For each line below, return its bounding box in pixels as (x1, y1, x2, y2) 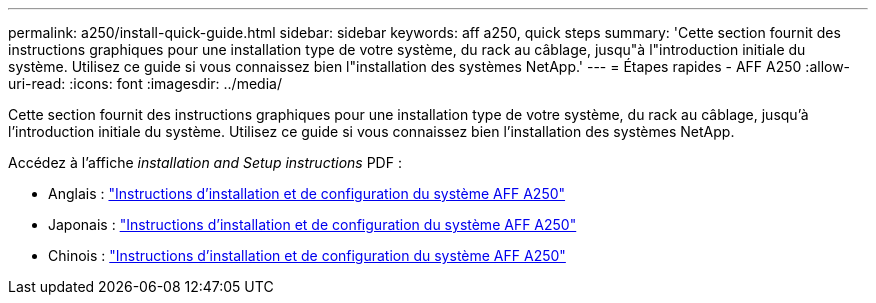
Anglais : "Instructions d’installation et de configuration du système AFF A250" (48, 185, 566, 202)
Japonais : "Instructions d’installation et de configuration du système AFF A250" (48, 216, 577, 233)
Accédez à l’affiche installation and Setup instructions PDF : (8, 154, 402, 171)
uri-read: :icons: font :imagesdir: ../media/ (8, 75, 282, 92)
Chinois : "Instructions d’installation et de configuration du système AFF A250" (48, 247, 566, 264)
